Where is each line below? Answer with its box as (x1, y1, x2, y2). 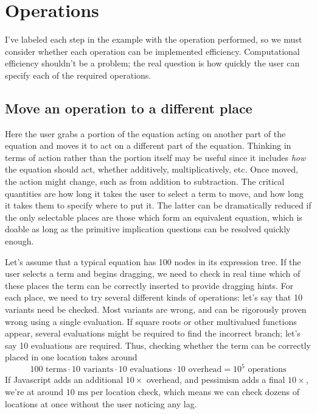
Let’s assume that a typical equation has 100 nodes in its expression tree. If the (5, 255, 301, 268)
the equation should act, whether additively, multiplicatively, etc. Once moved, (5, 163, 298, 176)
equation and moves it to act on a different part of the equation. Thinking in (5, 139, 291, 152)
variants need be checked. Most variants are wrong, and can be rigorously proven (5, 303, 307, 316)
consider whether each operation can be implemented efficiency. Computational (5, 45, 300, 57)
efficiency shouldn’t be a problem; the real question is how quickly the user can (5, 57, 300, 70)
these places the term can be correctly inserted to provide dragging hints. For (5, 279, 294, 291)
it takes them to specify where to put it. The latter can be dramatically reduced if (5, 199, 312, 212)
